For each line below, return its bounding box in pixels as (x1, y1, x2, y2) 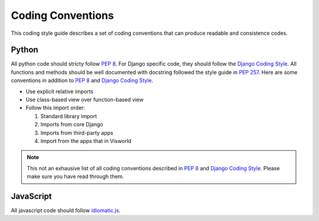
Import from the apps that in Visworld (40, 137, 132, 144)
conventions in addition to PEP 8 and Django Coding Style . (11, 77, 154, 84)
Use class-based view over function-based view (25, 96, 144, 103)
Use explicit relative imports (25, 87, 94, 95)
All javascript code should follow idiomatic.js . (11, 207, 121, 214)
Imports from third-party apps (40, 129, 113, 136)
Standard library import (40, 112, 97, 119)
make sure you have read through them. (27, 173, 124, 180)
